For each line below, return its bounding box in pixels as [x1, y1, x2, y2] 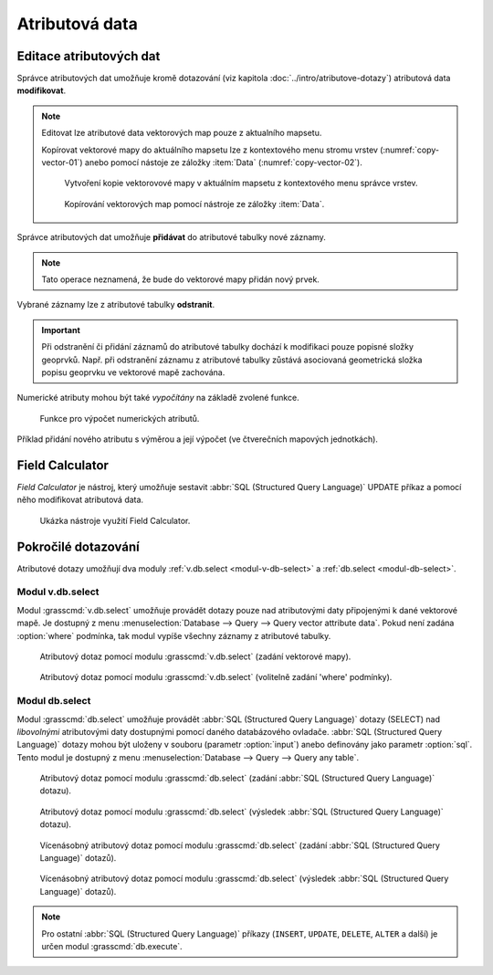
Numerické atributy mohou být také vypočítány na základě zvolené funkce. [16, 393, 300, 404]
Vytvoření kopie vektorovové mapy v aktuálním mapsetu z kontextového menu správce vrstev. [64, 178, 419, 189]
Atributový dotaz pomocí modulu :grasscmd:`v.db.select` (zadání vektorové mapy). [39, 651, 351, 662]
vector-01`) [41, 157, 83, 168]
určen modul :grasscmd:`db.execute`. [41, 941, 183, 951]
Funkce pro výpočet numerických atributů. [39, 413, 200, 424]
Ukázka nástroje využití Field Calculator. [39, 515, 191, 526]
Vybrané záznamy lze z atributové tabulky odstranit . [16, 299, 215, 310]
